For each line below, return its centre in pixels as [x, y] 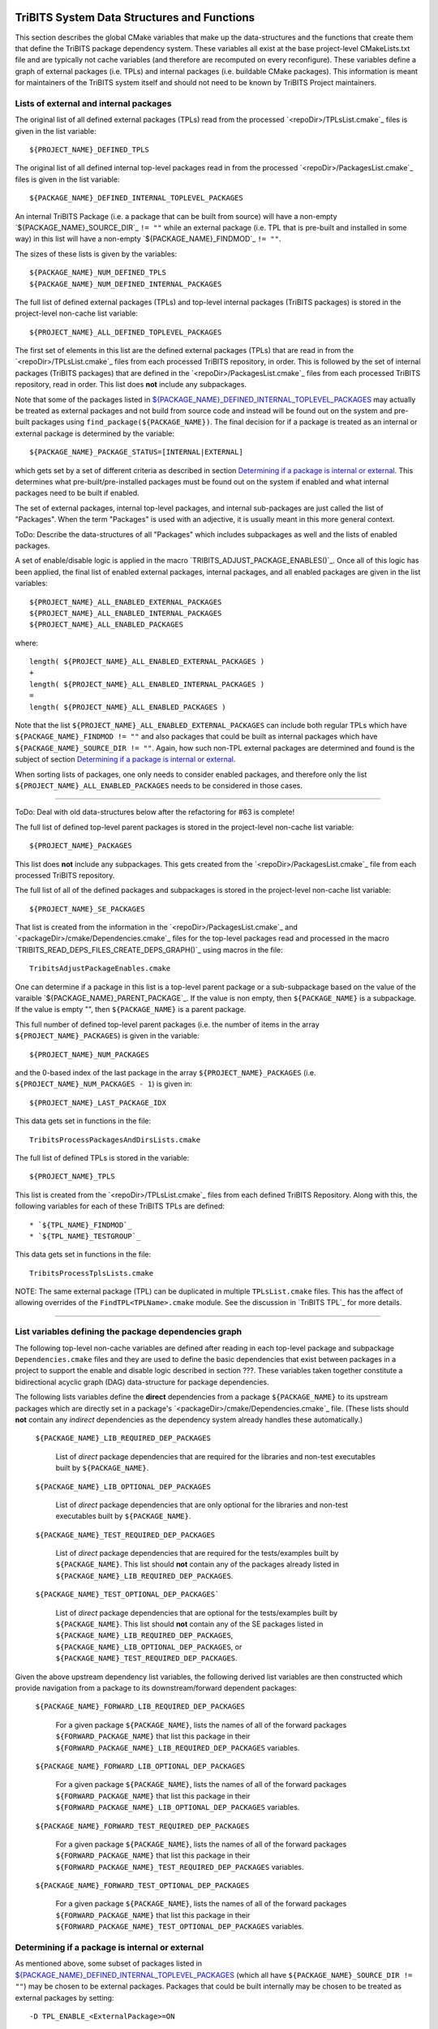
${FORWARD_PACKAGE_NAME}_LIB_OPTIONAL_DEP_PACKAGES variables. [178, 1807]
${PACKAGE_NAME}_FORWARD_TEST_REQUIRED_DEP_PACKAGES [142, 1826]
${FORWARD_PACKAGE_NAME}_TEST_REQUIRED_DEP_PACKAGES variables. [180, 1867]
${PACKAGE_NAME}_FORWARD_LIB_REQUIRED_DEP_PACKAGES [140, 1707]
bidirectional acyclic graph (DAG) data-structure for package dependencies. [142, 1382]
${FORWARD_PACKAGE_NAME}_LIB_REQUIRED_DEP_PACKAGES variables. [178, 1747]
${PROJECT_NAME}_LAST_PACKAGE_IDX [98, 1103]
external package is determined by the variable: [94, 433]
